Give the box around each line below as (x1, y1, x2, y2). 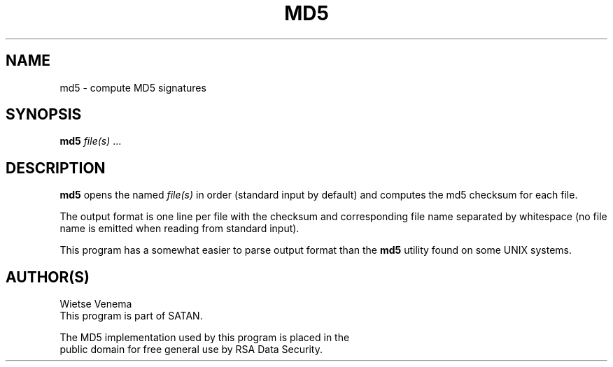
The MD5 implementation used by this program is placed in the (59, 331, 350, 344)
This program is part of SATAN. (59, 310, 203, 322)
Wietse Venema (59, 298, 132, 310)
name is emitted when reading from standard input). (59, 222, 300, 235)
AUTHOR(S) (6, 268, 90, 286)
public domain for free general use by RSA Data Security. (59, 343, 323, 356)
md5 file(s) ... (59, 135, 122, 147)
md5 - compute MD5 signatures (59, 81, 206, 94)
